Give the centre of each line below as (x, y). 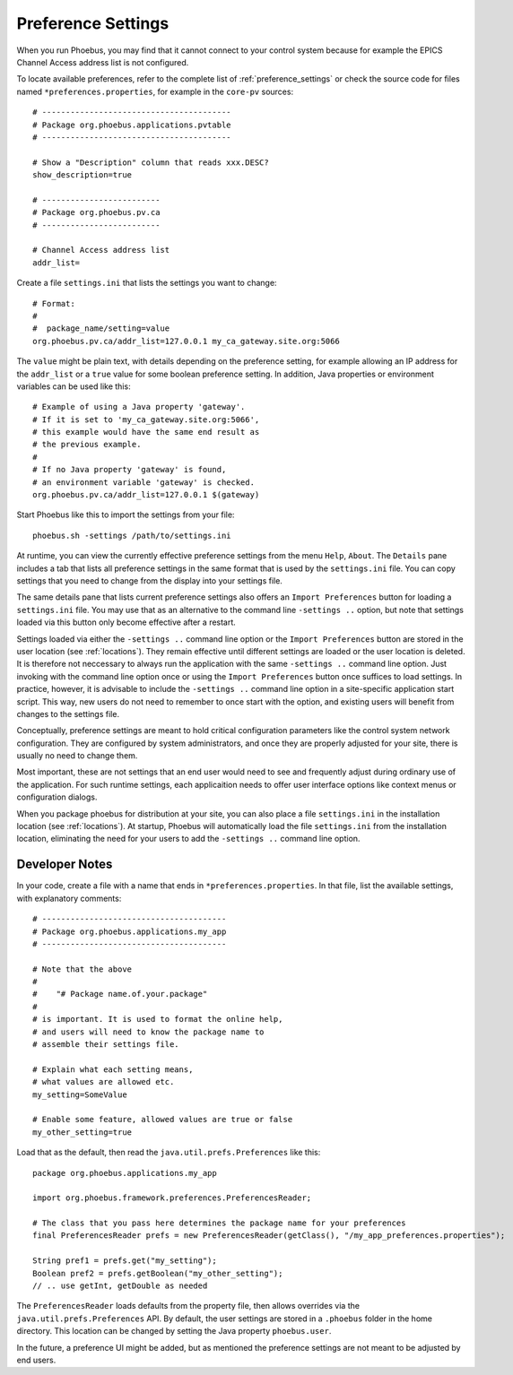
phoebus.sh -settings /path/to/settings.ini (132, 535)
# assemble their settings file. (106, 1045)
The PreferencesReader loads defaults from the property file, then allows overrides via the (188, 1306)
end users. (36, 1360)
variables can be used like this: (74, 386)
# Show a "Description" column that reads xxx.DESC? (151, 162)
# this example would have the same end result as (146, 432)
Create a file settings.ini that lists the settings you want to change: (147, 283)
